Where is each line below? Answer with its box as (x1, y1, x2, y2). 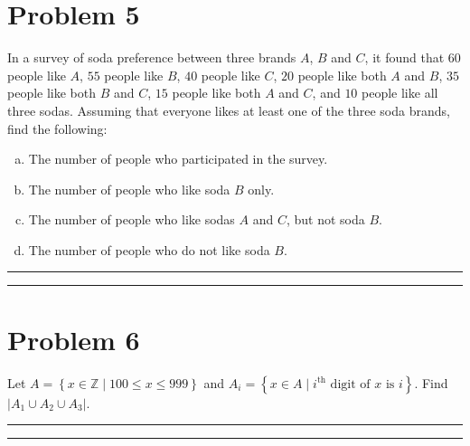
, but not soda (286, 210, 365, 229)
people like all (362, 83, 438, 102)
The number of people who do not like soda (28, 240, 270, 259)
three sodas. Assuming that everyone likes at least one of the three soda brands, (7, 100, 450, 119)
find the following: (7, 119, 108, 138)
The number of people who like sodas (28, 210, 235, 229)
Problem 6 (7, 320, 140, 357)
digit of (330, 377, 371, 391)
